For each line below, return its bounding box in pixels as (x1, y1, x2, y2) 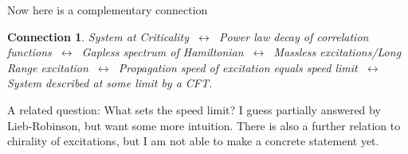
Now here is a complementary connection (7, 2, 208, 17)
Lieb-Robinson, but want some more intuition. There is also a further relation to (7, 117, 401, 133)
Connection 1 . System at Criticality (7, 28, 189, 44)
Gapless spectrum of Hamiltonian (81, 44, 244, 60)
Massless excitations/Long (273, 44, 402, 60)
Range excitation (7, 59, 88, 75)
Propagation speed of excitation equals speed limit (118, 59, 358, 75)
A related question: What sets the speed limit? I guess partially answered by (7, 101, 381, 117)
